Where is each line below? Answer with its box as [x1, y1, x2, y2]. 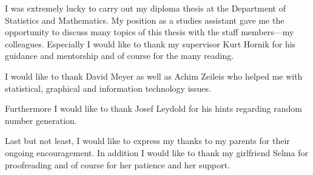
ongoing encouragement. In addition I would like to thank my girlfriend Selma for [5, 146, 308, 159]
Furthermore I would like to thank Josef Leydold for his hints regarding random [5, 102, 302, 115]
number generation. [5, 114, 77, 126]
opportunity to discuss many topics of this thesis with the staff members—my [5, 26, 294, 38]
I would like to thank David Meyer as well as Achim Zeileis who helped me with [5, 69, 303, 82]
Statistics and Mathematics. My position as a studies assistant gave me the [5, 13, 284, 26]
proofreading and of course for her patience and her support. [5, 158, 231, 171]
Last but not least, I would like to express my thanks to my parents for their [5, 134, 290, 147]
